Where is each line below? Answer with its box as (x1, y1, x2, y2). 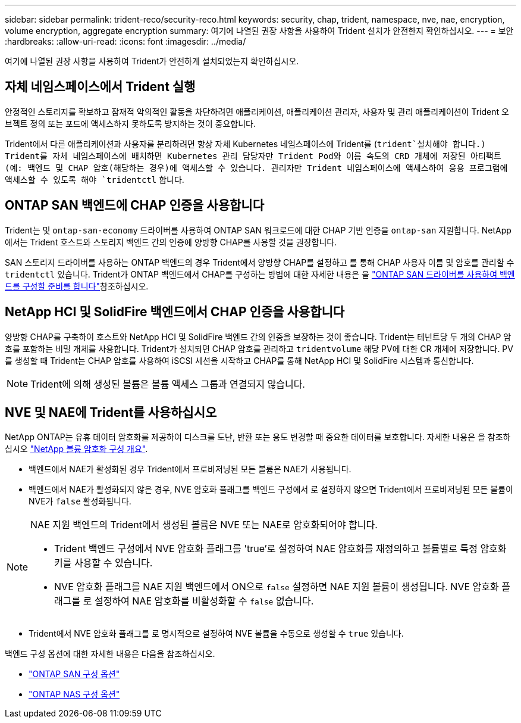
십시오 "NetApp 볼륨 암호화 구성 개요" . (5, 444, 148, 454)
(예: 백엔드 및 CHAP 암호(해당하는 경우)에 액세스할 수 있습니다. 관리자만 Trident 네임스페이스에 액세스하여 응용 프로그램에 (5, 163, 508, 173)
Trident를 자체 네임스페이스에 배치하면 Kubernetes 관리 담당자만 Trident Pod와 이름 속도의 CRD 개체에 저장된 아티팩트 (5, 151, 501, 161)
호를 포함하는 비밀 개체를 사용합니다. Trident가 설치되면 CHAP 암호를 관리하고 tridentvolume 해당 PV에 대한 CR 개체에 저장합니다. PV (5, 343, 513, 354)
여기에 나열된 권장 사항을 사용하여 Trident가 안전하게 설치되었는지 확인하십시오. (5, 56, 299, 66)
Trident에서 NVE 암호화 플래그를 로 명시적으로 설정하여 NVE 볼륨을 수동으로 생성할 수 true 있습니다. (29, 628, 404, 639)
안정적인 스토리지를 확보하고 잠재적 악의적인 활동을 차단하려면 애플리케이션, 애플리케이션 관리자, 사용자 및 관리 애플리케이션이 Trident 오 (5, 106, 509, 117)
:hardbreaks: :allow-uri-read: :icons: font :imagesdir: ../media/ (5, 36, 246, 46)
